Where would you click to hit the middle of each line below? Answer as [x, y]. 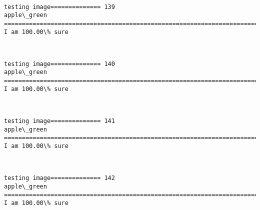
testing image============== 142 [59, 178]
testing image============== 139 [59, 7]
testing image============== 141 [59, 121]
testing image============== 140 [59, 64]
